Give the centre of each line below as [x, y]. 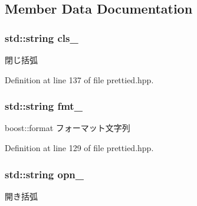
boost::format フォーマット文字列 [68, 128]
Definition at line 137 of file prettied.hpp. [79, 79]
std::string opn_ [45, 174]
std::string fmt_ [44, 106]
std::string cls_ [42, 37]
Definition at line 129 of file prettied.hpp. [79, 148]
